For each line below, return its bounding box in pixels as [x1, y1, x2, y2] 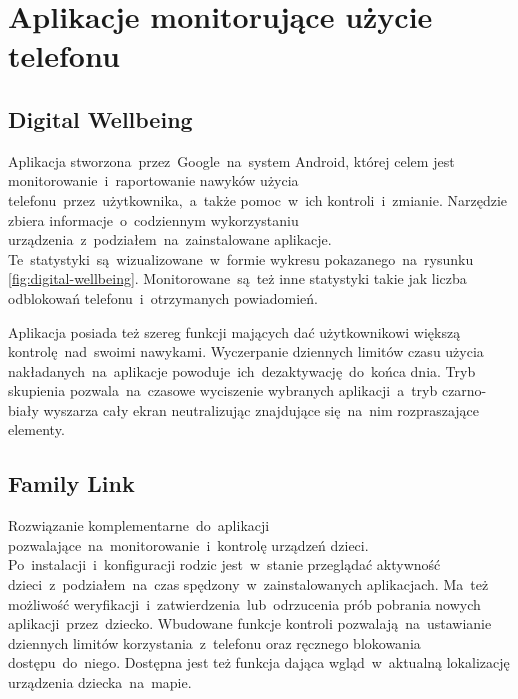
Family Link [8, 468, 135, 499]
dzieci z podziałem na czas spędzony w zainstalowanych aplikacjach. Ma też [8, 574, 489, 595]
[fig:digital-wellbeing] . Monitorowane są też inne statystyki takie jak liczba [8, 268, 467, 289]
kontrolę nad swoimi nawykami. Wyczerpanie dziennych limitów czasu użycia [8, 341, 484, 362]
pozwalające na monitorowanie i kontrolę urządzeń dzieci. [8, 534, 369, 555]
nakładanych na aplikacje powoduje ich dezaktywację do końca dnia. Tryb [8, 360, 476, 381]
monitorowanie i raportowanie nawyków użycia [8, 170, 299, 191]
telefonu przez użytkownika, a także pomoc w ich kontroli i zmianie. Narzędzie [8, 189, 508, 210]
